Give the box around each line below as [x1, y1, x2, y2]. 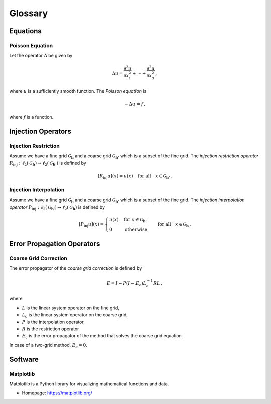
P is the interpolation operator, [22, 319, 85, 325]
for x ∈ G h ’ [123, 217, 147, 224]
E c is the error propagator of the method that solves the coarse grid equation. [22, 333, 183, 340]
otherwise [124, 227, 148, 233]
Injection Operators [9, 127, 71, 135]
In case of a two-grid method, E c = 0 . [9, 342, 87, 349]
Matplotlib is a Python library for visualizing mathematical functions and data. [9, 381, 169, 387]
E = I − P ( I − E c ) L [106, 280, 147, 287]
